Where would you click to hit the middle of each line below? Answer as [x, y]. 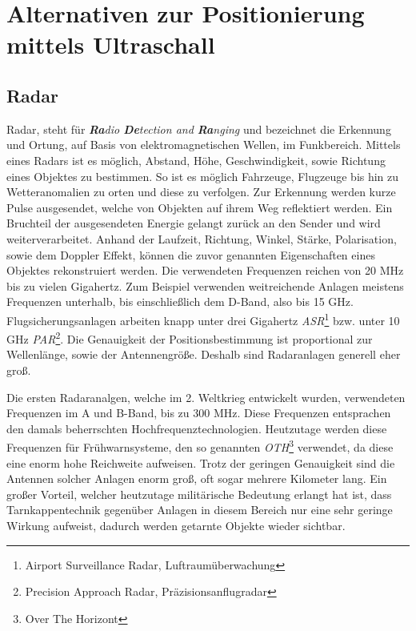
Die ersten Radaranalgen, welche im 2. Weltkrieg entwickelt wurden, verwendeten [206, 397]
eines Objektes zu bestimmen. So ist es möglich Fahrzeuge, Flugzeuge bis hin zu [203, 176]
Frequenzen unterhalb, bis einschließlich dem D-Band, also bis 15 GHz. [180, 301]
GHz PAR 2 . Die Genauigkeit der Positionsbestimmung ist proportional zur [190, 338]
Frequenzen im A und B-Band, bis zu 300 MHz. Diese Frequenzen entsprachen [199, 413]
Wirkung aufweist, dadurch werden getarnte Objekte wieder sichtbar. [176, 525]
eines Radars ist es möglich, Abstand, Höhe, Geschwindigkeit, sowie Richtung [196, 160]
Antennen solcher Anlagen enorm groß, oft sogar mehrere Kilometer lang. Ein [197, 478]
